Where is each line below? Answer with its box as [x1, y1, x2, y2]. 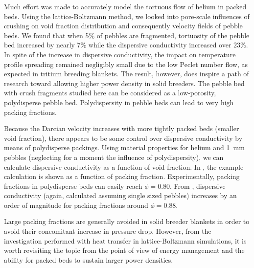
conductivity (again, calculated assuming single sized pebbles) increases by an [4, 190, 237, 201]
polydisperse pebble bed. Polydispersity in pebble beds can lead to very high [4, 97, 234, 107]
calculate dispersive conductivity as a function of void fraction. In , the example [4, 161, 244, 172]
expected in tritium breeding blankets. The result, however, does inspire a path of [4, 68, 249, 79]
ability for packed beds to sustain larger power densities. [4, 254, 173, 265]
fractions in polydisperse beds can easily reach [4, 180, 142, 191]
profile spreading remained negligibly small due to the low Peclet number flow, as [4, 59, 248, 69]
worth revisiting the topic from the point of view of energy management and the [4, 245, 245, 255]
